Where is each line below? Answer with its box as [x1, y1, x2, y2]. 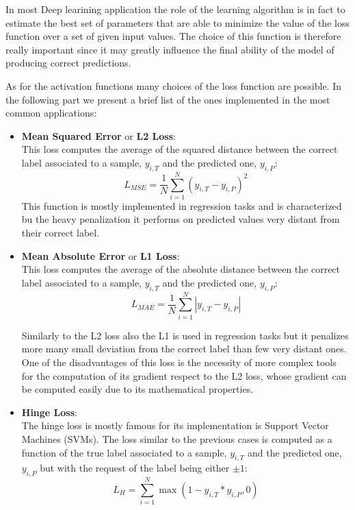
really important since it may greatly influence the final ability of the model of [5, 42, 334, 56]
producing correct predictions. [5, 56, 131, 70]
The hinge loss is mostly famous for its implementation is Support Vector [21, 418, 329, 433]
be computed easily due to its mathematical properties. [21, 382, 254, 396]
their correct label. [21, 226, 100, 240]
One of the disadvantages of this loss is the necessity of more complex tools [21, 354, 337, 369]
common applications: [5, 106, 97, 120]
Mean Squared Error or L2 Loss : [21, 128, 176, 143]
